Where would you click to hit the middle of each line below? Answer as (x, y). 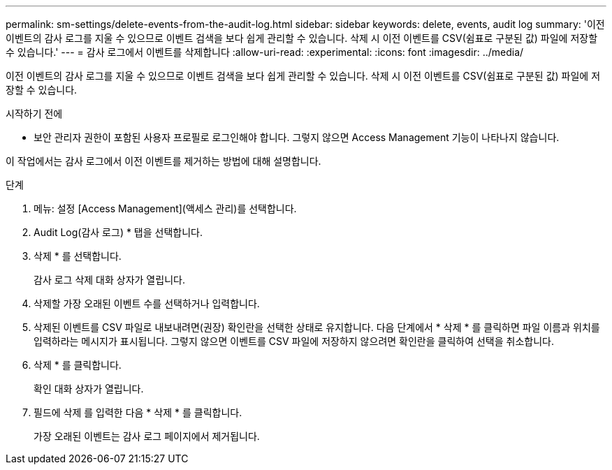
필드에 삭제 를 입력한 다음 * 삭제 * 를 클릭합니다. (138, 412)
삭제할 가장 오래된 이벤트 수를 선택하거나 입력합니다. (147, 303)
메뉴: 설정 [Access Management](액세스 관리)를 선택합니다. (165, 208)
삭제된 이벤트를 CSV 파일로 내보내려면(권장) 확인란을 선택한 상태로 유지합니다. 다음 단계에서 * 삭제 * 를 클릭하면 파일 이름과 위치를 (317, 327)
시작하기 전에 (34, 113)
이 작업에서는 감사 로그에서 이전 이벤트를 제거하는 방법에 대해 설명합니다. (163, 161)
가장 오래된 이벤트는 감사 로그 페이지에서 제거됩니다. (147, 436)
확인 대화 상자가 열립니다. (89, 389)
